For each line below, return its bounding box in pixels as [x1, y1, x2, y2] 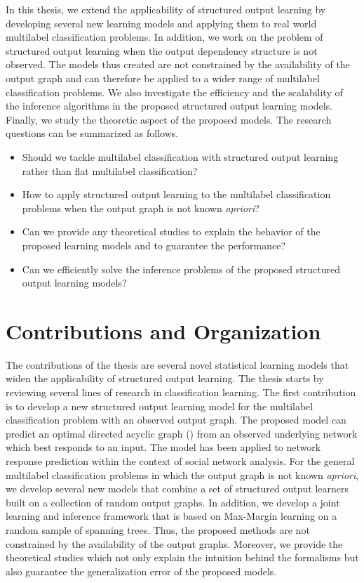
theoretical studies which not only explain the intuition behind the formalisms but [6, 550, 359, 565]
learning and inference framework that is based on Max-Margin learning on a [6, 509, 337, 523]
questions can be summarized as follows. [6, 126, 179, 140]
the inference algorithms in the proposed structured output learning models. [6, 98, 333, 113]
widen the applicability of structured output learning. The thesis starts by [6, 371, 324, 386]
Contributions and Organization [6, 316, 321, 345]
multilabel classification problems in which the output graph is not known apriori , [6, 467, 359, 482]
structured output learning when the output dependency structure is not [6, 43, 318, 58]
